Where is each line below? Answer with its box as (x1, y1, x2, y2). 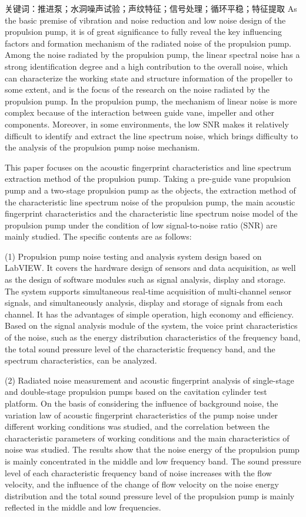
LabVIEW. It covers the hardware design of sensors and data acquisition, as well (5, 261, 296, 274)
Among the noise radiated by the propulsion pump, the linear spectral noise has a (5, 48, 300, 61)
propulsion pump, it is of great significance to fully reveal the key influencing (5, 25, 282, 38)
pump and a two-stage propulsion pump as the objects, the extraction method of (5, 184, 296, 196)
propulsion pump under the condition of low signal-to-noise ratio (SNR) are (5, 218, 278, 231)
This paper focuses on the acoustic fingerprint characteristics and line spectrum (5, 161, 291, 173)
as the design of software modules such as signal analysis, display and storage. (5, 273, 286, 286)
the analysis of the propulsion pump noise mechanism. (5, 141, 200, 153)
